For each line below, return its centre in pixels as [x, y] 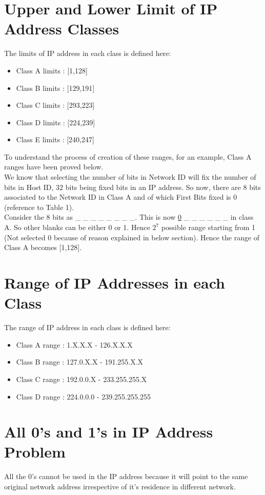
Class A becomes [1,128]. [43, 247]
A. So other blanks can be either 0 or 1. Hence [77, 227]
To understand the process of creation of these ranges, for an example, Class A [128, 156]
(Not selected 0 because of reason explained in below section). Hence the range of [132, 237]
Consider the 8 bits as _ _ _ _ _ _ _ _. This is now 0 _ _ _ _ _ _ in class [129, 217]
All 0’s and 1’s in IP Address [109, 432]
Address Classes [62, 28]
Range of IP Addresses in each [115, 282]
